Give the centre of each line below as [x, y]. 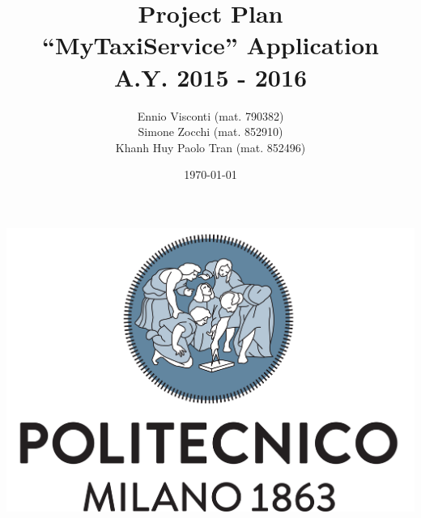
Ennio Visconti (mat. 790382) [210, 115]
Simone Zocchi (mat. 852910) [210, 132]
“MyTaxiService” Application [210, 45]
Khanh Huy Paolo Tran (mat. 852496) [210, 147]
